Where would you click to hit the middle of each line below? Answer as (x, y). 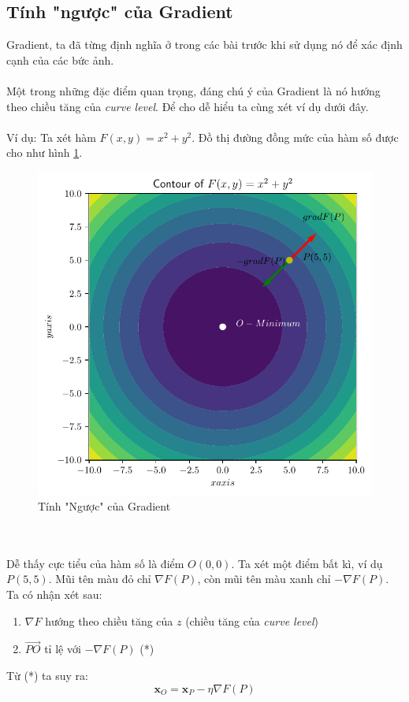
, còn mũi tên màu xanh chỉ (264, 579)
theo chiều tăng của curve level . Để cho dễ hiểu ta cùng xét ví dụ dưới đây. (188, 106)
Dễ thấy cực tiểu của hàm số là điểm (95, 563)
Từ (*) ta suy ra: (47, 676)
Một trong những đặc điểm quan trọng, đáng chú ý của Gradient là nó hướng (193, 90)
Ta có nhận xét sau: (54, 594)
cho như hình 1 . (45, 152)
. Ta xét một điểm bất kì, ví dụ (307, 563)
